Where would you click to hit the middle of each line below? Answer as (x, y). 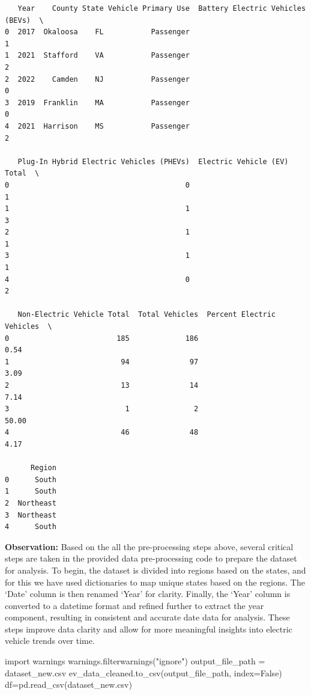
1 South (31, 491)
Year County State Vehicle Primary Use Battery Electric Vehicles (162, 8)
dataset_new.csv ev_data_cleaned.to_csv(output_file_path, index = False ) (143, 672)
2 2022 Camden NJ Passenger (97, 79)
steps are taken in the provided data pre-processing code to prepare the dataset (151, 558)
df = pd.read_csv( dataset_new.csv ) (68, 684)
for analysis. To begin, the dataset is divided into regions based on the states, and (155, 570)
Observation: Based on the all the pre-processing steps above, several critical (149, 546)
